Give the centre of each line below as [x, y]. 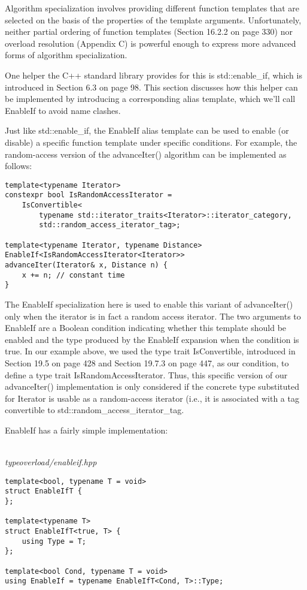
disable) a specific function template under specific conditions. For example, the [151, 142]
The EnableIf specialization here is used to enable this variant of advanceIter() [149, 304]
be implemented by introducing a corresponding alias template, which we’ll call [150, 99]
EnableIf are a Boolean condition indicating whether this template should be [146, 328]
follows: [19, 166]
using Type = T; [54, 541]
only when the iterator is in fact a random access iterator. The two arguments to [153, 316]
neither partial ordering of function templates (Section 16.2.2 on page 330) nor [149, 31]
